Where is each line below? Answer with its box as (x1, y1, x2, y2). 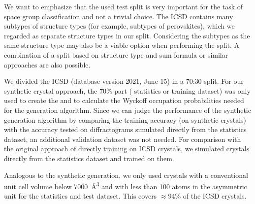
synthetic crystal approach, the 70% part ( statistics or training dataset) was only (4, 85, 251, 96)
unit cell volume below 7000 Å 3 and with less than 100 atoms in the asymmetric (4, 180, 247, 191)
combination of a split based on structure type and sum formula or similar (4, 49, 228, 60)
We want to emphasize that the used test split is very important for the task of (4, 1, 243, 11)
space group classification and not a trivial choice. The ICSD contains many (4, 11, 233, 21)
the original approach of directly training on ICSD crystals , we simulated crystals (4, 143, 250, 154)
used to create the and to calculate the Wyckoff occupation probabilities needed (4, 95, 244, 105)
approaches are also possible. (4, 59, 91, 69)
